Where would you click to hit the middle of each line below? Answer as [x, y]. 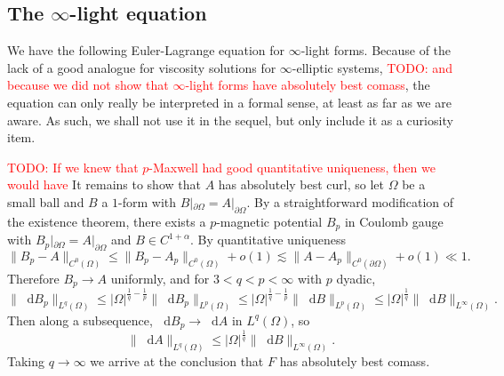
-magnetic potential [269, 221]
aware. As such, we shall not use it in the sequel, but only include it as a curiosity [230, 120]
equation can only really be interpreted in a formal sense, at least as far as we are [229, 102]
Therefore [33, 278]
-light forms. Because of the [376, 50]
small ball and [46, 201]
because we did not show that [88, 85]
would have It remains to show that [104, 184]
